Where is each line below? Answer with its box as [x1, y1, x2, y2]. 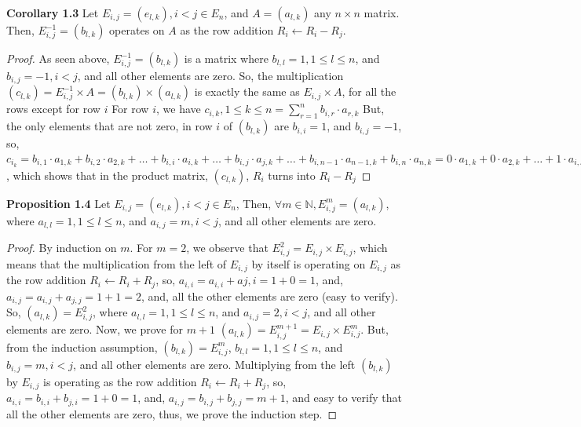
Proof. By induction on [6, 239, 117, 256]
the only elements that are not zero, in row [6, 118, 213, 134]
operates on [109, 22, 165, 38]
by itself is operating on [251, 256, 366, 272]
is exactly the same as [194, 83, 300, 100]
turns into [268, 166, 316, 183]
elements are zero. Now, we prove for [6, 321, 183, 338]
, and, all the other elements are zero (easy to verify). [141, 287, 398, 304]
